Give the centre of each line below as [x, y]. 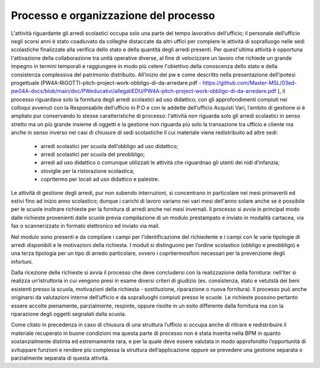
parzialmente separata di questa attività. [60, 358]
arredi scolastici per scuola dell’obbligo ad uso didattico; [109, 146]
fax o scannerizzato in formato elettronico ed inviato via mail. [85, 226]
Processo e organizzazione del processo [113, 15]
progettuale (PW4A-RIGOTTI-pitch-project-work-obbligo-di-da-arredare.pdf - [106, 82]
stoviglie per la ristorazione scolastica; [87, 171]
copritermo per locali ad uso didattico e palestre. [100, 179]
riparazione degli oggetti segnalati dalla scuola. [69, 314]
